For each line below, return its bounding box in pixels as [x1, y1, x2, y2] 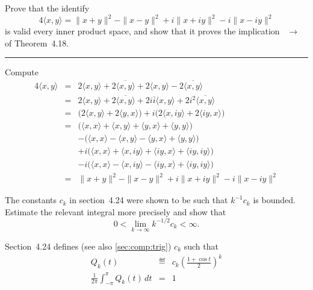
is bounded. [253, 194, 296, 206]
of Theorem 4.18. [5, 36, 69, 49]
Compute [5, 66, 39, 78]
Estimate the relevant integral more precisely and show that [5, 205, 226, 218]
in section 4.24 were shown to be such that [69, 194, 228, 206]
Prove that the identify [5, 2, 90, 14]
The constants [5, 194, 57, 206]
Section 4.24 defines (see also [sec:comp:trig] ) [5, 239, 172, 252]
